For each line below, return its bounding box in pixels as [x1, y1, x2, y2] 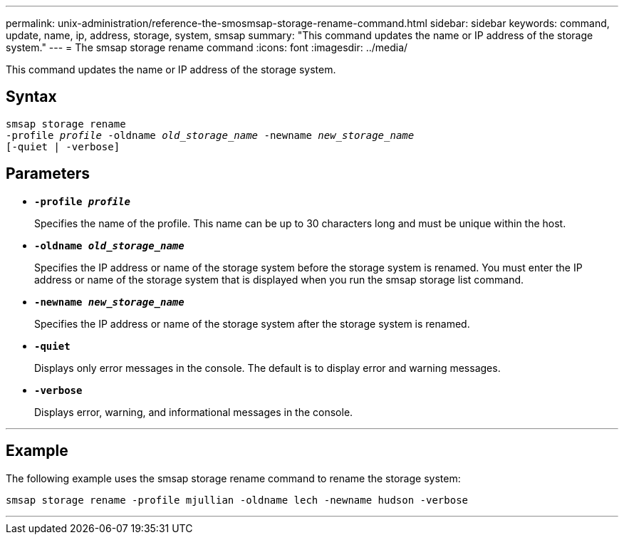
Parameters [6, 165, 90, 183]
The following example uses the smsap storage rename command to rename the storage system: [6, 472, 461, 484]
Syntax [6, 88, 57, 106]
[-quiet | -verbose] [6, 140, 120, 152]
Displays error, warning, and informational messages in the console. [34, 405, 353, 418]
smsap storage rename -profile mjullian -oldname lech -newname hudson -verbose [6, 494, 469, 506]
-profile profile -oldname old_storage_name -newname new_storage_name [6, 129, 415, 141]
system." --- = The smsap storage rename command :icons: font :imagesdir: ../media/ [6, 41, 408, 53]
